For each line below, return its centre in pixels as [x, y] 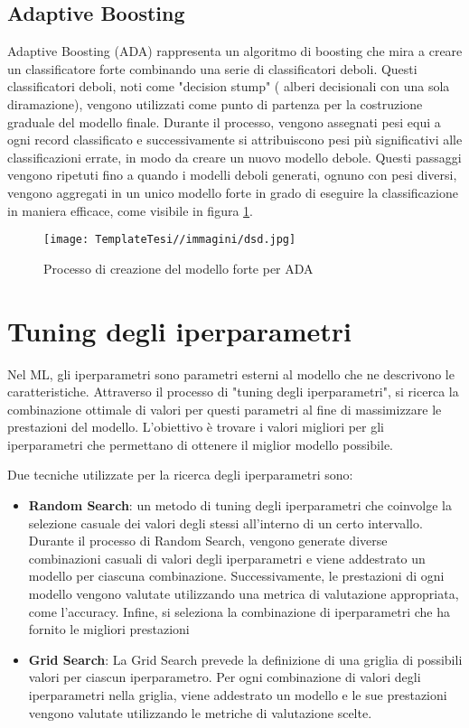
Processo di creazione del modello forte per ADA [178, 268]
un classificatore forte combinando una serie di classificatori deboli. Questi [212, 68]
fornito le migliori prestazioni [109, 629]
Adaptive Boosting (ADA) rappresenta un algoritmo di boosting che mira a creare [235, 51]
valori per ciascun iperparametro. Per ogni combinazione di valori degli [225, 677]
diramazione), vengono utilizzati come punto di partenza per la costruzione [215, 103]
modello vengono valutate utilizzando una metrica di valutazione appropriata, [244, 594]
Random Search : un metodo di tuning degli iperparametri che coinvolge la [240, 505]
